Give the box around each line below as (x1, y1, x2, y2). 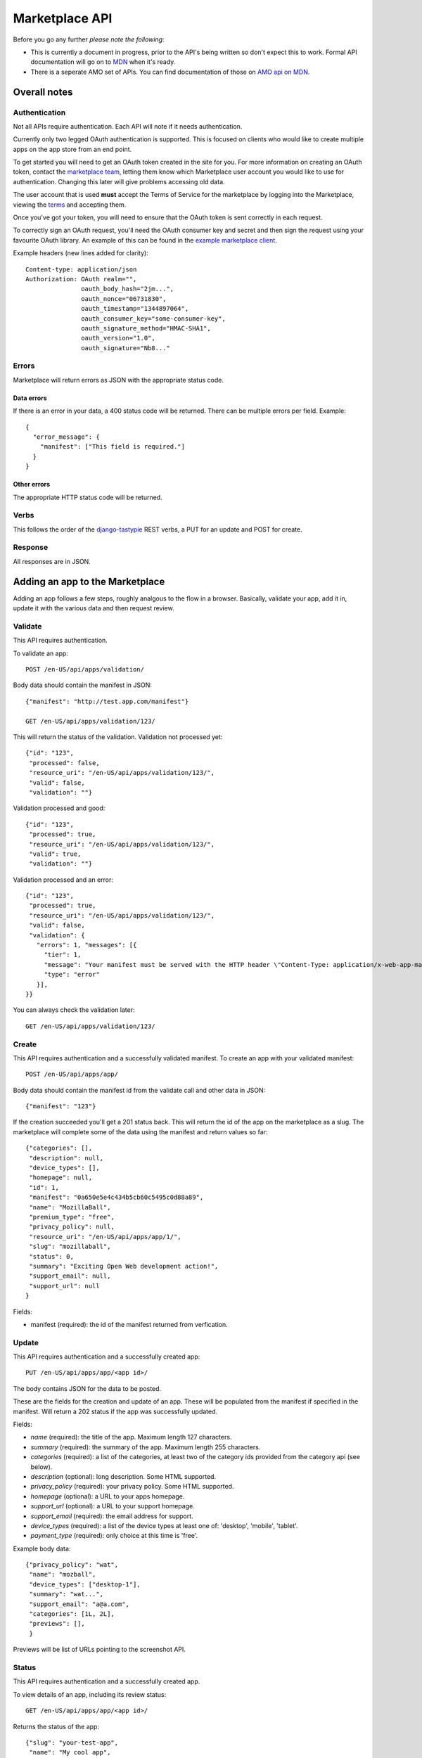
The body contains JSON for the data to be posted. (13, 1384, 162, 1392)
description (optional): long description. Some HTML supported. (30, 1472, 217, 1480)
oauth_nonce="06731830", (81, 295, 167, 302)
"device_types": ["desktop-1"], (29, 1580, 141, 1589)
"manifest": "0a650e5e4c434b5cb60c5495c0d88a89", (29, 1193, 204, 1202)
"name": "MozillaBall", (29, 1203, 111, 1211)
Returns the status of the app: (13, 1722, 100, 1731)
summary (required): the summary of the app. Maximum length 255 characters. (30, 1442, 261, 1451)
